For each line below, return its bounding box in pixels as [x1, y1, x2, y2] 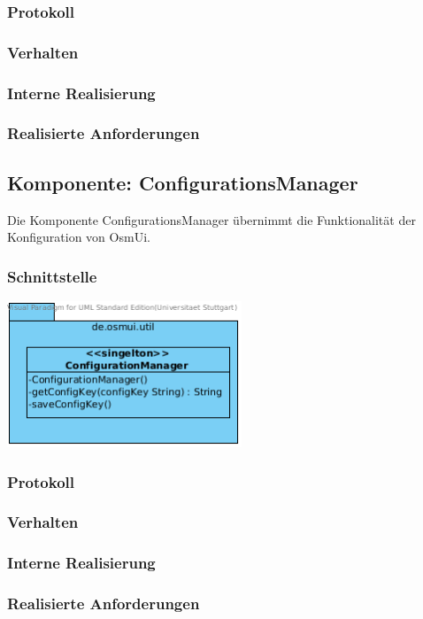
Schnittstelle [7, 265, 97, 287]
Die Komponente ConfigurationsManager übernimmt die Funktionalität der [7, 210, 416, 228]
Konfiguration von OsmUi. [7, 228, 150, 246]
